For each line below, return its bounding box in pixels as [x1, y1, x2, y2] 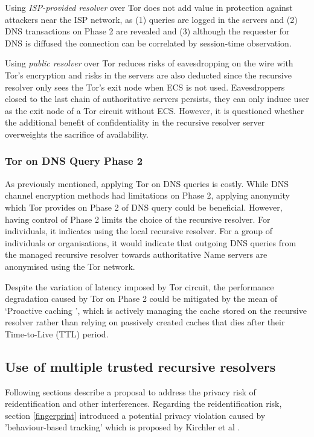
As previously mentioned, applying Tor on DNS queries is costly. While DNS [5, 177, 289, 190]
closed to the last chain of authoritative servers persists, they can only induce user [5, 92, 309, 105]
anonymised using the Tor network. [5, 260, 135, 272]
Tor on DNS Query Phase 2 [5, 153, 143, 168]
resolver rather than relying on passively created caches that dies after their [5, 316, 285, 328]
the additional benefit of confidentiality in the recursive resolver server [5, 116, 265, 129]
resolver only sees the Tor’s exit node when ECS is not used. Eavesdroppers [5, 80, 285, 93]
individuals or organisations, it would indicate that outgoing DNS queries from [5, 236, 296, 249]
